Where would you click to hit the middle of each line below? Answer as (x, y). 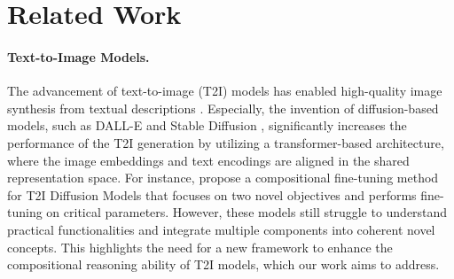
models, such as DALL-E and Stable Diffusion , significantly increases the (207, 125)
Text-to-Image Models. (78, 56)
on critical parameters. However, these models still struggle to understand (247, 212)
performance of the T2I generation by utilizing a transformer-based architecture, (226, 142)
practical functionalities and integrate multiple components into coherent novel (221, 229)
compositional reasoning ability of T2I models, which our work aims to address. (223, 264)
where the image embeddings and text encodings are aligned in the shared (208, 160)
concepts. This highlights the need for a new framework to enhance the (200, 247)
